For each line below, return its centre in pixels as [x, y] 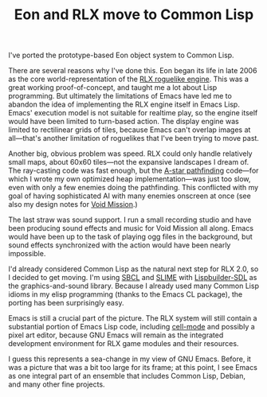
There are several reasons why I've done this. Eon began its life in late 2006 [133, 71]
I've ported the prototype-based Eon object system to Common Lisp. [121, 55]
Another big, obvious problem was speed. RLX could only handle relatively [130, 154]
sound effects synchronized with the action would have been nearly [120, 245]
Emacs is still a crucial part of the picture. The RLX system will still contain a [133, 318]
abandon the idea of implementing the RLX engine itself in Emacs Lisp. [124, 104]
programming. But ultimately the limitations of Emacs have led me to [120, 96]
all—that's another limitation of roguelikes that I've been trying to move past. [133, 138]
